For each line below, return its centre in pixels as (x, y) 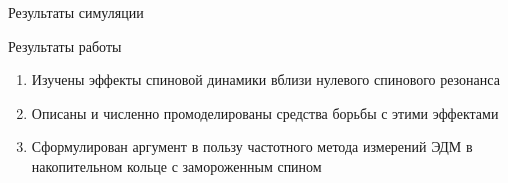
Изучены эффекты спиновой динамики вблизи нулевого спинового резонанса (265, 79)
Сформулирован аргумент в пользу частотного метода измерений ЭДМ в (252, 146)
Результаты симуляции (76, 12)
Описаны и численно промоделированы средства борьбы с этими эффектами (265, 112)
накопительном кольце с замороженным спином (176, 165)
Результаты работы (65, 45)
